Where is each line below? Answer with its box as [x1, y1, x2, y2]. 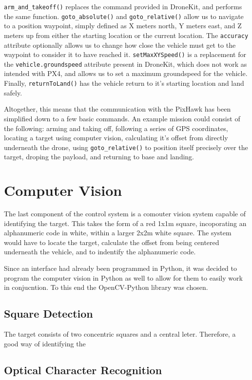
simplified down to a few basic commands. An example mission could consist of [4, 113, 240, 123]
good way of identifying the [4, 338, 86, 348]
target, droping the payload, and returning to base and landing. [4, 152, 194, 162]
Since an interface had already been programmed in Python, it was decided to [4, 263, 237, 273]
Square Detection [4, 306, 93, 321]
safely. [4, 87, 22, 97]
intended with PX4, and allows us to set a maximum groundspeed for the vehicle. [4, 68, 248, 78]
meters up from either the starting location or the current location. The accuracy [4, 30, 249, 40]
